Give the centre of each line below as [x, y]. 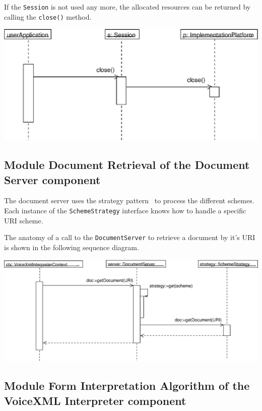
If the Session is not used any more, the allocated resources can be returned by [127, 7]
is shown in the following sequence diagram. [72, 247]
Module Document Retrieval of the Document [127, 165]
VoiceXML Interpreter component [95, 400]
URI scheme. [24, 220]
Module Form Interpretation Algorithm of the [127, 386]
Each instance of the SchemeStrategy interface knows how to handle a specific [125, 211]
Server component [52, 179]
